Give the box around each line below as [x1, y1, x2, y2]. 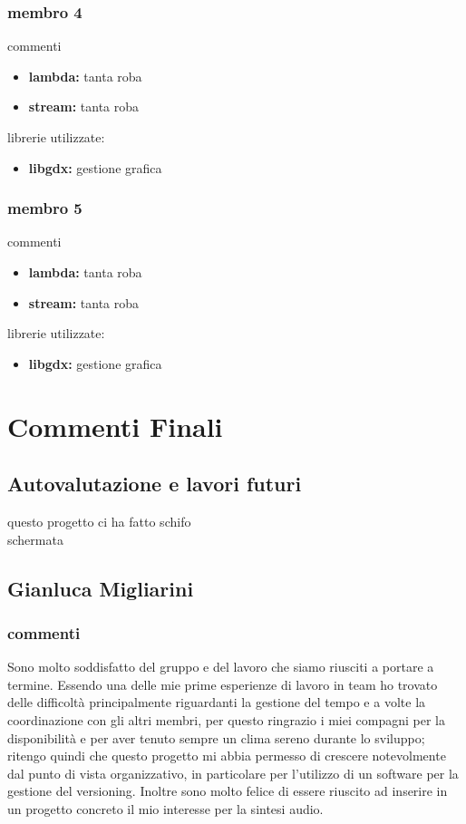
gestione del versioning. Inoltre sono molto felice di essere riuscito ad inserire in [7, 781, 448, 800]
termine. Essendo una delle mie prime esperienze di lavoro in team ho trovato [7, 674, 438, 693]
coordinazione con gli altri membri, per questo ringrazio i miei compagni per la [7, 710, 445, 729]
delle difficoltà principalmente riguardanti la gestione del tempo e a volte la [7, 693, 426, 712]
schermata [7, 529, 63, 548]
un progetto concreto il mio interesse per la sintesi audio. [7, 799, 324, 818]
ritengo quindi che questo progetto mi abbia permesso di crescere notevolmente [7, 746, 446, 765]
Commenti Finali [7, 407, 223, 444]
